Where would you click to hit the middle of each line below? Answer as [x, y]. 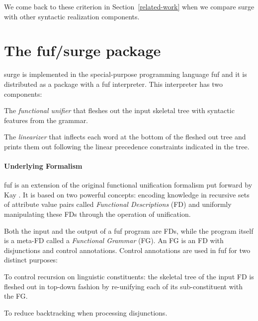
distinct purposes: [31, 260]
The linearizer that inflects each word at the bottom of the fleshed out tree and [125, 137]
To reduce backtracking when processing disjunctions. [86, 312]
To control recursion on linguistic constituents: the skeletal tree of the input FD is [129, 277]
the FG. [16, 296]
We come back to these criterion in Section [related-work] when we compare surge [129, 6]
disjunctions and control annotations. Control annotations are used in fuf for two [127, 250]
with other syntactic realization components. [72, 16]
